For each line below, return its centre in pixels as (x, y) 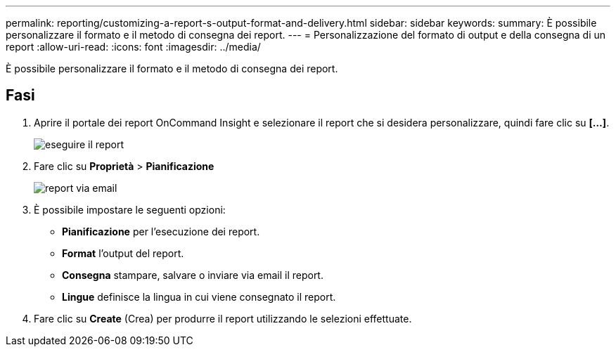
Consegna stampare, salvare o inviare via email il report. (193, 275)
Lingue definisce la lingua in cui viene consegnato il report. (199, 296)
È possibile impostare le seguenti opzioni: (130, 209)
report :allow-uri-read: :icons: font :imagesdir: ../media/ (133, 47)
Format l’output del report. (123, 253)
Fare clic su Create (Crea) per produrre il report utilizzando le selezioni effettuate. (223, 318)
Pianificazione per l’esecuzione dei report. (161, 231)
